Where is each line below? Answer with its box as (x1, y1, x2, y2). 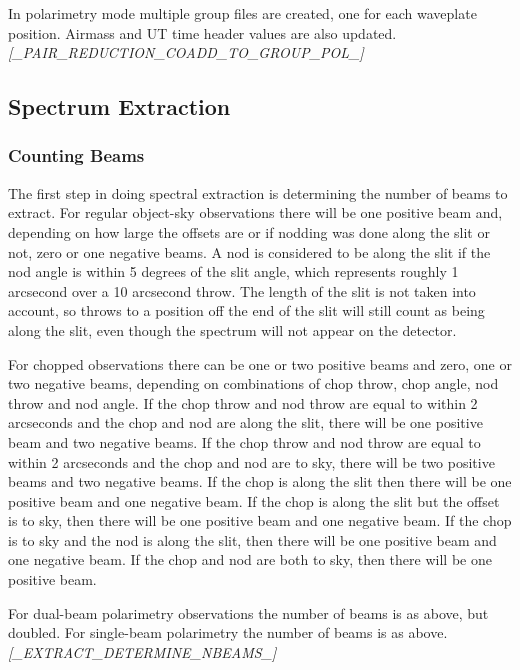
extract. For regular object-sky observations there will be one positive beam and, (8, 202, 503, 223)
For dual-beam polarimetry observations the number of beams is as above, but (8, 602, 489, 623)
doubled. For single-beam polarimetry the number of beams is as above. (8, 622, 448, 643)
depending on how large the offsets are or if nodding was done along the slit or (8, 221, 490, 242)
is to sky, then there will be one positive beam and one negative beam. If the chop (8, 510, 512, 531)
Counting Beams (8, 143, 145, 168)
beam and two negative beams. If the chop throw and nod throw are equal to (8, 431, 481, 452)
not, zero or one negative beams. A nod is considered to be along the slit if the (8, 241, 491, 262)
